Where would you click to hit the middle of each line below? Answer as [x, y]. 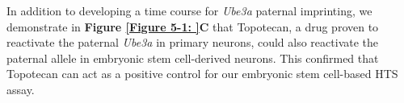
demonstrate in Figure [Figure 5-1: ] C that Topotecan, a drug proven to [193, 26]
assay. [21, 89]
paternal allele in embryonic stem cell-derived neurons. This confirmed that [193, 58]
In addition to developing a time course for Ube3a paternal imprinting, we [189, 10]
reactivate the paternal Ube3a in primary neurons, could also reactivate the [193, 42]
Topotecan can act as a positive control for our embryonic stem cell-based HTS [202, 74]
